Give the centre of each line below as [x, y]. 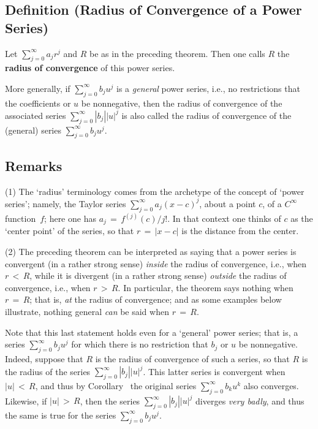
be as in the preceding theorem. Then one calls [177, 53]
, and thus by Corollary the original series [116, 385]
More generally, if [38, 88]
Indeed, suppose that [44, 359]
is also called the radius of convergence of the [206, 115]
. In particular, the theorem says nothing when [206, 287]
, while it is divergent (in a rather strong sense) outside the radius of [158, 275]
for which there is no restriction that [140, 344]
